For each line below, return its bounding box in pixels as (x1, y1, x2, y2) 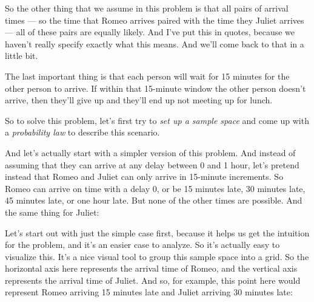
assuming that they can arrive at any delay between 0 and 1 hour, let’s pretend (5, 158, 299, 171)
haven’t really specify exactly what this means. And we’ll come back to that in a (5, 37, 304, 50)
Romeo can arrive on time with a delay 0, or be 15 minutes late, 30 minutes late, (5, 182, 306, 194)
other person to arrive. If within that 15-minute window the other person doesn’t (5, 81, 306, 94)
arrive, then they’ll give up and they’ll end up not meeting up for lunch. (5, 94, 273, 106)
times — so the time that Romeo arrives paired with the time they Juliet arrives (5, 13, 304, 26)
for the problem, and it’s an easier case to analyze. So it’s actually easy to (5, 238, 280, 251)
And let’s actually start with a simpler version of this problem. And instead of (5, 146, 296, 159)
